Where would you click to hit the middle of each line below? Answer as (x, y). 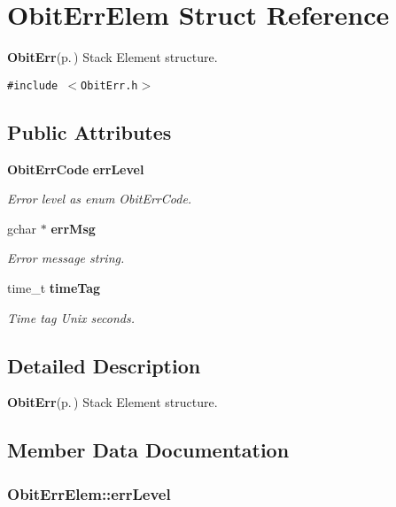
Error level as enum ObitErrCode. (100, 199)
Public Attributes (89, 131)
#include (33, 85)
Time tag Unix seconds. (71, 317)
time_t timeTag (54, 287)
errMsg (73, 228)
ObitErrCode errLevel (76, 169)
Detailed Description (104, 365)
